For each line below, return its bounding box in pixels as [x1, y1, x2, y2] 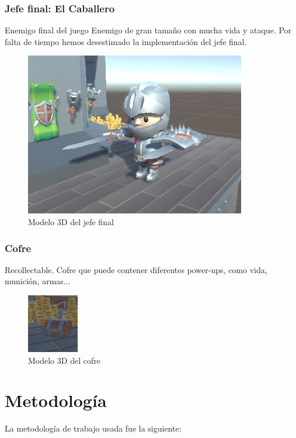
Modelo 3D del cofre [28, 354, 100, 366]
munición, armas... [5, 275, 71, 287]
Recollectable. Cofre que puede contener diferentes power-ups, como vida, [5, 263, 267, 275]
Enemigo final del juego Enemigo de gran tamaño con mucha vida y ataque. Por [5, 24, 292, 36]
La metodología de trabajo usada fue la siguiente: [5, 422, 182, 434]
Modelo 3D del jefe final [28, 216, 114, 227]
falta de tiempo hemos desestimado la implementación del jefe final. [5, 35, 247, 47]
